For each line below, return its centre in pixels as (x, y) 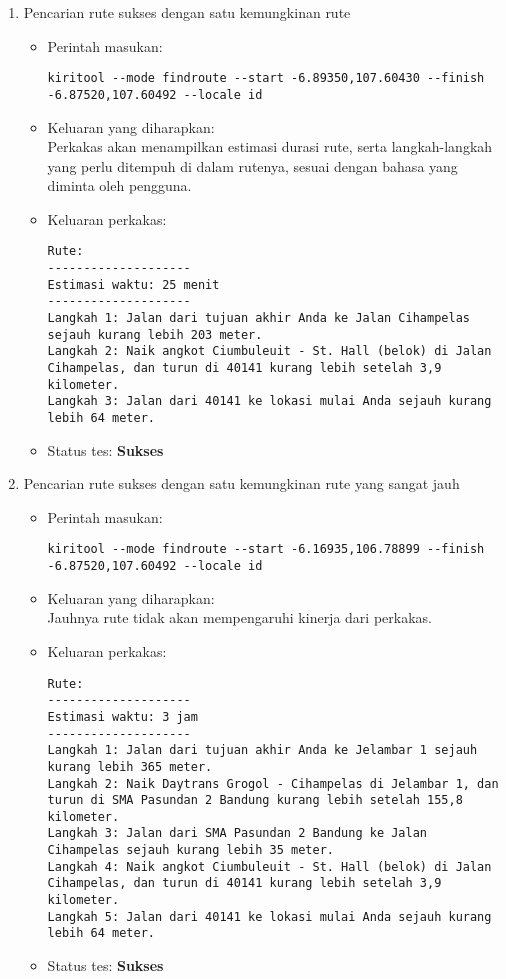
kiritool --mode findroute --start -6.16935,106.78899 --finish (266, 549)
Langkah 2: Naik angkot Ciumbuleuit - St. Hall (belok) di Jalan (269, 351)
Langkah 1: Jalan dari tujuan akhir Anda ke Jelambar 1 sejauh (262, 750)
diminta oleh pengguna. (119, 185)
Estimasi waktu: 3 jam (122, 716)
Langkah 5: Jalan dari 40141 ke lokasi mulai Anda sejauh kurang (269, 916)
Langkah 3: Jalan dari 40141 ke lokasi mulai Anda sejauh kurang (269, 401)
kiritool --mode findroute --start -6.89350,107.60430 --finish (266, 78)
